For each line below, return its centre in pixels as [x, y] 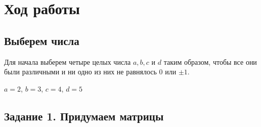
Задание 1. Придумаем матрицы [84, 116]
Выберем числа [42, 40]
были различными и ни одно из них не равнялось [80, 72]
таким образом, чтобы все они [210, 61]
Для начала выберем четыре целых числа [68, 61]
